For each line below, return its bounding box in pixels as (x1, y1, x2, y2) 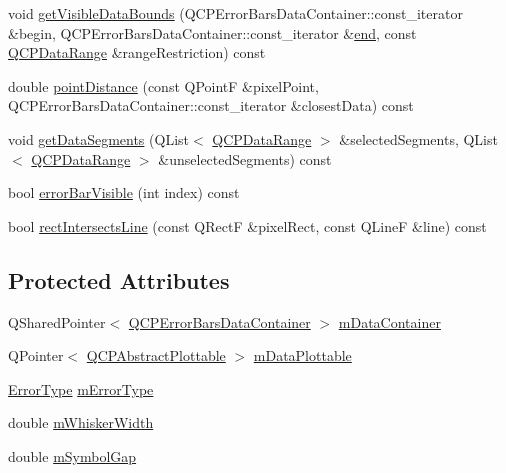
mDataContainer (338, 311, 441, 332)
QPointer (8, 345, 64, 366)
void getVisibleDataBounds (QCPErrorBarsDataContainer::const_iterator (8, 3, 463, 23)
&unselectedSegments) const (158, 148, 332, 169)
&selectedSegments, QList (339, 128, 498, 149)
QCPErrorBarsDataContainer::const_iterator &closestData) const (8, 95, 414, 116)
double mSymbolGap (8, 445, 137, 466)
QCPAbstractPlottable (86, 345, 226, 366)
